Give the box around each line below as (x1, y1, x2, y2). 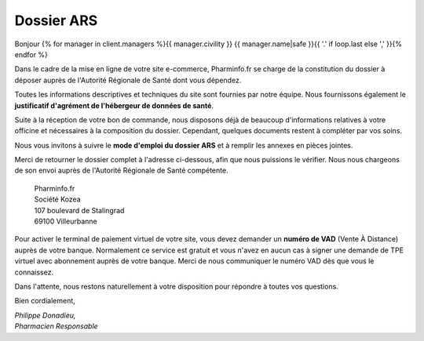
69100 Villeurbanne (34, 216, 97, 227)
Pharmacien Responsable (14, 321, 98, 331)
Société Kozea (34, 194, 82, 204)
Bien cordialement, (14, 296, 76, 306)
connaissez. (14, 267, 54, 277)
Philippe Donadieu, (14, 310, 76, 320)
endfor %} (14, 49, 49, 59)
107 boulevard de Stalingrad (34, 205, 125, 215)
